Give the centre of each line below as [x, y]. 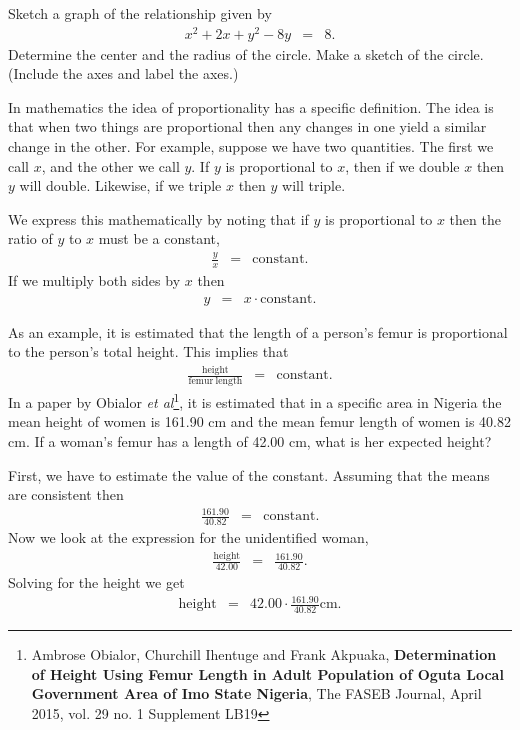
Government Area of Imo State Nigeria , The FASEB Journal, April [256, 693]
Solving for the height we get [96, 581]
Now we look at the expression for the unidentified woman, [188, 537]
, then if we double [402, 165]
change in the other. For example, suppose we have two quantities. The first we [251, 146]
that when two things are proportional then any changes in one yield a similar [247, 126]
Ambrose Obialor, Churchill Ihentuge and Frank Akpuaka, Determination [264, 653]
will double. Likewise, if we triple [120, 185]
